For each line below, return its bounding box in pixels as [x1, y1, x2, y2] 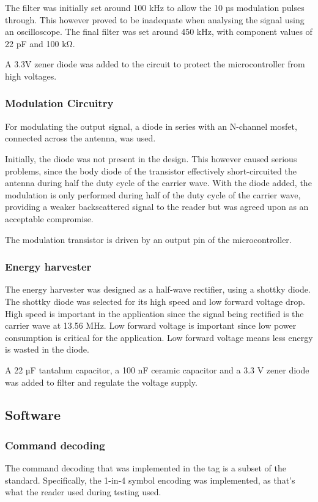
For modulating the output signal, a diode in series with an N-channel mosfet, [5, 119, 297, 132]
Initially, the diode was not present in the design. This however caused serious [5, 152, 297, 165]
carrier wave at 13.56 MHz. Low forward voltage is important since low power [5, 319, 297, 332]
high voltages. [5, 69, 57, 82]
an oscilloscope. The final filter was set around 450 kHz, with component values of [5, 25, 312, 38]
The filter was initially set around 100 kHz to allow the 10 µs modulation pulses [5, 1, 305, 13]
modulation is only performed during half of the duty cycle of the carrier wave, [5, 188, 301, 201]
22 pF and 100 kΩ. [5, 37, 75, 50]
